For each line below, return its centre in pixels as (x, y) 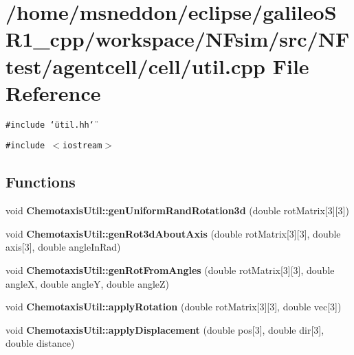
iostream (82, 146)
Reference (53, 92)
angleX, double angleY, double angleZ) (88, 283)
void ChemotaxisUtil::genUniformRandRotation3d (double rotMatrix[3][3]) (177, 210)
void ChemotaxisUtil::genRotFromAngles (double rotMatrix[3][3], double (170, 270)
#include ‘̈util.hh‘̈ (50, 125)
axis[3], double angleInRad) (63, 247)
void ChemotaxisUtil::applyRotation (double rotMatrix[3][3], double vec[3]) (174, 307)
